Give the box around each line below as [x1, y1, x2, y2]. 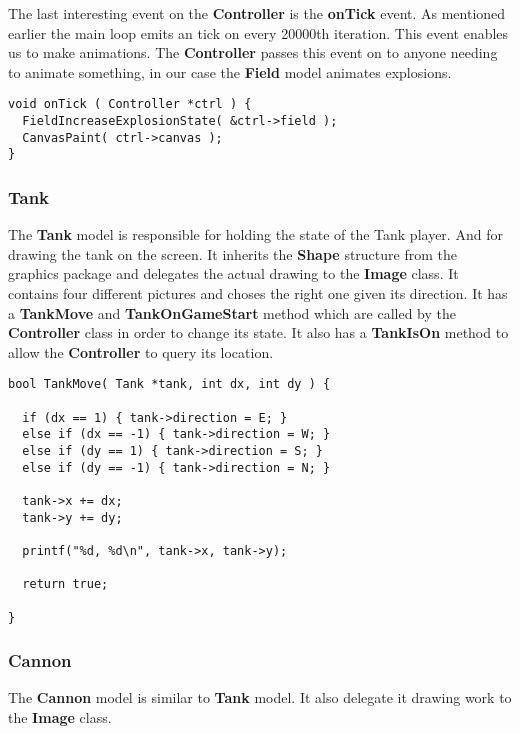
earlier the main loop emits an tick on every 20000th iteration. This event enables [8, 22, 509, 43]
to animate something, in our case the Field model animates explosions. [8, 61, 452, 82]
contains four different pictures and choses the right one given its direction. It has [8, 283, 508, 303]
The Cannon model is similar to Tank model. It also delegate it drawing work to [8, 687, 512, 708]
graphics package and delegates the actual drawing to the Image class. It [8, 263, 459, 284]
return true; [22, 577, 109, 592]
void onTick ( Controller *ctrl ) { [8, 97, 252, 112]
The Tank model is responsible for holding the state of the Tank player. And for [8, 224, 503, 245]
